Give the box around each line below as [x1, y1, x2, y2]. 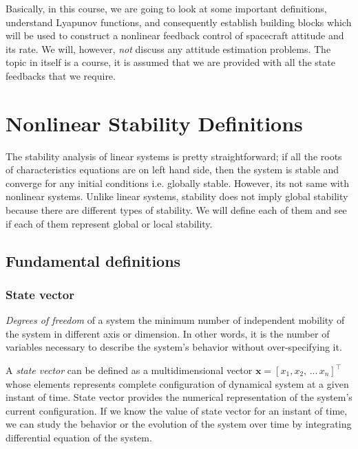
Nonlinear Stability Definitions [6, 109, 303, 137]
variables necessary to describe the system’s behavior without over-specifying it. [6, 340, 342, 354]
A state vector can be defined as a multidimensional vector [6, 363, 253, 377]
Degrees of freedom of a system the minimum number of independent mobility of [6, 313, 345, 327]
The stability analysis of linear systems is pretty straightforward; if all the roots [6, 149, 342, 163]
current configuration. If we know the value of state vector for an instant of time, [6, 403, 348, 417]
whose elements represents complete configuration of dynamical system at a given [6, 376, 349, 391]
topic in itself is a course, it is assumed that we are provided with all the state [6, 55, 335, 69]
